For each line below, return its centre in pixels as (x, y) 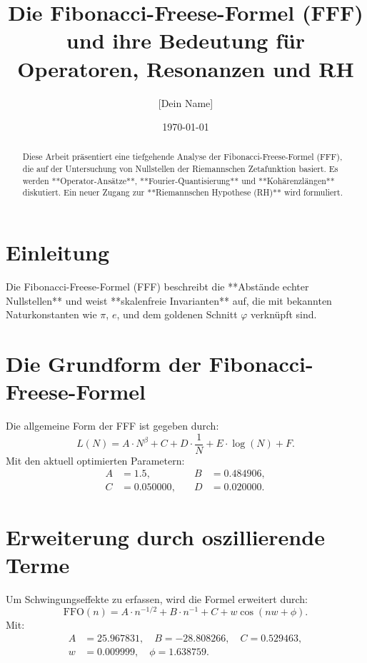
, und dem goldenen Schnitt (177, 314)
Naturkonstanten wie (51, 314)
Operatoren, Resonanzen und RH (186, 68)
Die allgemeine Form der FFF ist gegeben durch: (112, 426)
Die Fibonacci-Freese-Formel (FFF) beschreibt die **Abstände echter (157, 287)
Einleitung (58, 252)
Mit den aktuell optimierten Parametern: (95, 460)
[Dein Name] (186, 102)
